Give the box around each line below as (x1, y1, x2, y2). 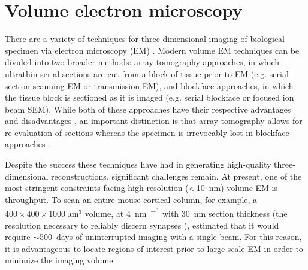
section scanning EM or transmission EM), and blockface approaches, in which (5, 79, 294, 92)
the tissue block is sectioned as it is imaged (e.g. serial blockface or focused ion (5, 91, 294, 104)
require (5, 230, 31, 243)
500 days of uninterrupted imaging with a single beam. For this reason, (39, 230, 302, 243)
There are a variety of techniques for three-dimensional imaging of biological (5, 32, 285, 45)
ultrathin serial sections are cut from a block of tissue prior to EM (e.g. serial (5, 67, 289, 80)
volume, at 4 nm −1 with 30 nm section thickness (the (84, 205, 288, 220)
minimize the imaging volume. (5, 254, 116, 266)
